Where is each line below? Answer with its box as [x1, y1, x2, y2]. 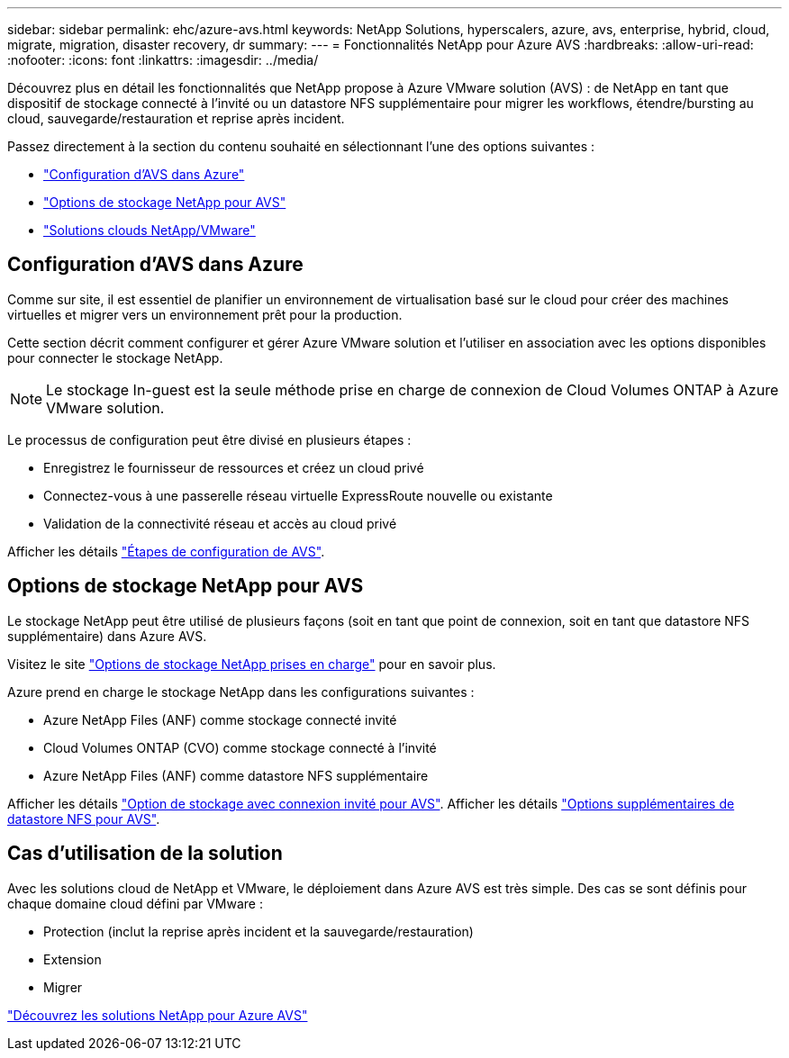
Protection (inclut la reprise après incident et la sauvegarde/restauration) [43, 923, 474, 939]
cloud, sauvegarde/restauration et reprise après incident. [7, 111, 345, 126]
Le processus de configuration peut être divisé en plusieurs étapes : [7, 431, 412, 448]
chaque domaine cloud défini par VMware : [7, 895, 263, 911]
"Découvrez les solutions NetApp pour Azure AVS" [7, 1007, 308, 1023]
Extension [43, 951, 102, 967]
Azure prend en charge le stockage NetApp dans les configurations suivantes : [7, 683, 475, 700]
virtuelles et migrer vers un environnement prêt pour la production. [7, 306, 403, 322]
